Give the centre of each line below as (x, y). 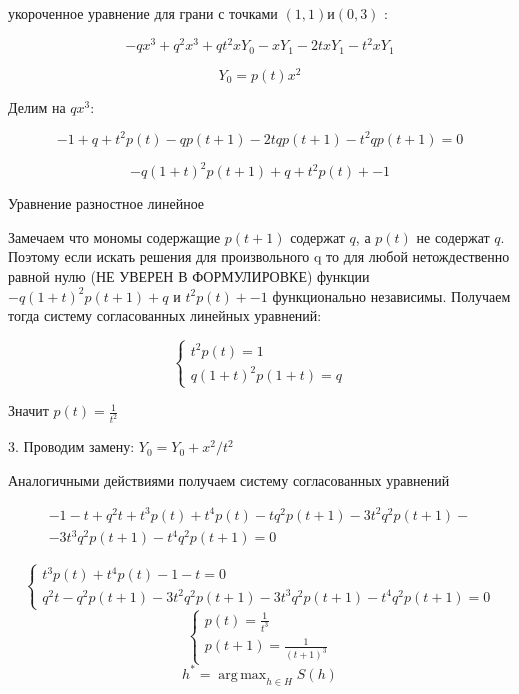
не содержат (453, 236)
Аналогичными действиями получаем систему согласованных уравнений (229, 479)
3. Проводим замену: (71, 446)
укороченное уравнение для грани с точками (143, 13)
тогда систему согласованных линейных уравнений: (165, 315)
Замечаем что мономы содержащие (114, 236)
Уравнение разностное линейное (106, 203)
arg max (242, 674)
